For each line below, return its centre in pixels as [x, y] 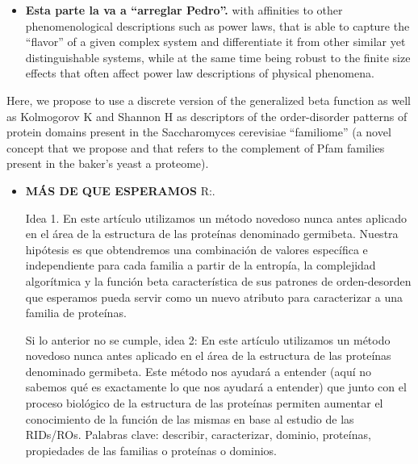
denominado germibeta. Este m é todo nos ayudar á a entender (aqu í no [199, 371]
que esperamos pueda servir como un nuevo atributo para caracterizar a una [214, 297]
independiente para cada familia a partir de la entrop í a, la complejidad [201, 265]
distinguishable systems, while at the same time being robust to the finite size [218, 57]
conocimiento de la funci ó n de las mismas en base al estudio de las [190, 418]
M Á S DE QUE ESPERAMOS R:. [120, 190]
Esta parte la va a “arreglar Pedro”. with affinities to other [184, 10]
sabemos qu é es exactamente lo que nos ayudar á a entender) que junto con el [216, 387]
